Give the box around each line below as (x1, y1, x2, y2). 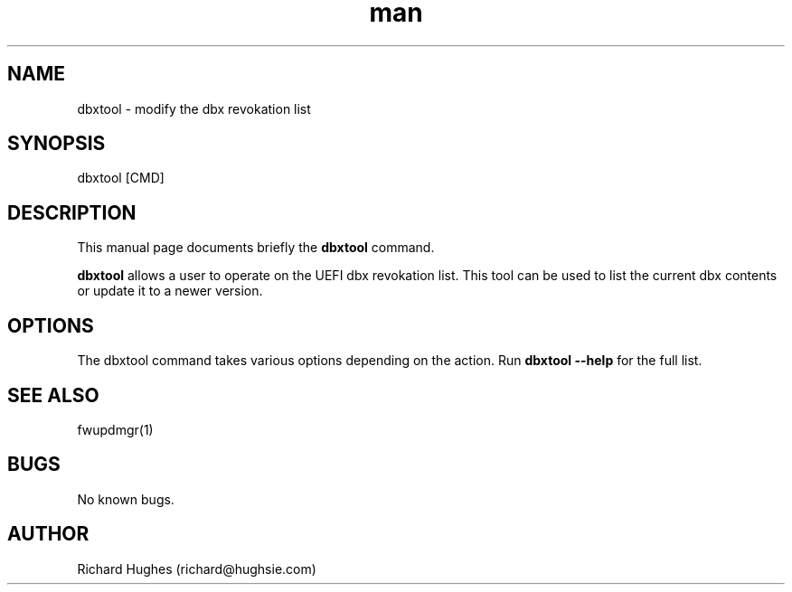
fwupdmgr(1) (77, 421, 154, 437)
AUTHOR (7, 522, 90, 546)
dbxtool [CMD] (77, 170, 165, 186)
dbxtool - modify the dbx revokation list (77, 100, 311, 117)
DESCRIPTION (7, 201, 137, 224)
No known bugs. (77, 491, 174, 507)
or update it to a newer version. (77, 283, 263, 299)
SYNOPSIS (7, 132, 106, 155)
